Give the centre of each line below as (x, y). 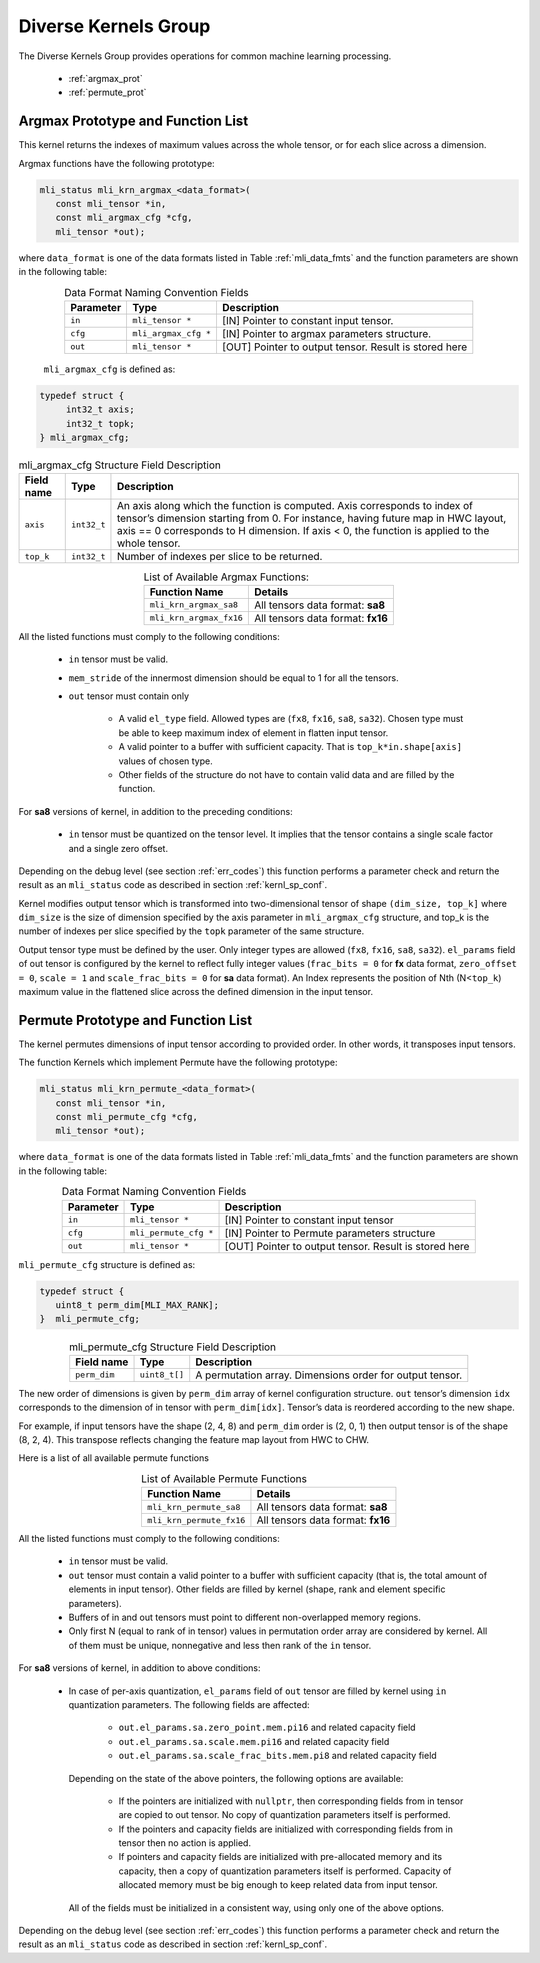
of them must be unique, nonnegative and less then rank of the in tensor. (220, 1645)
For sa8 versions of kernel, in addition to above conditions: (139, 1668)
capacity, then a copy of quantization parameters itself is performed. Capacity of (285, 1871)
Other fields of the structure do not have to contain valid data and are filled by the (286, 774)
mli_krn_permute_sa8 (193, 1506)
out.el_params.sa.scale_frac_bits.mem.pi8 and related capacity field (277, 1756)
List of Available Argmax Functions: (226, 577)
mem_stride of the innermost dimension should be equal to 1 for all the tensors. (233, 677)
